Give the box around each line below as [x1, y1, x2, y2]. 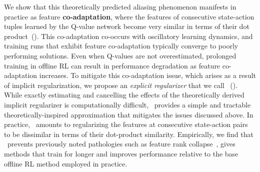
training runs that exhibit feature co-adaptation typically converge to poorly [4, 40, 238, 51]
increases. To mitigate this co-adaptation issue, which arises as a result [39, 70, 256, 80]
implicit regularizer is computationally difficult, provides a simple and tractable [4, 99, 251, 109]
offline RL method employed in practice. [4, 158, 127, 168]
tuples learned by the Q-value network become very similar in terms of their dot [4, 21, 249, 31]
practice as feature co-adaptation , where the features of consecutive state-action [4, 11, 254, 21]
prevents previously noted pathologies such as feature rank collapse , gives [7, 138, 235, 149]
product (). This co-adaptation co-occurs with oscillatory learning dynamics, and [4, 30, 253, 41]
